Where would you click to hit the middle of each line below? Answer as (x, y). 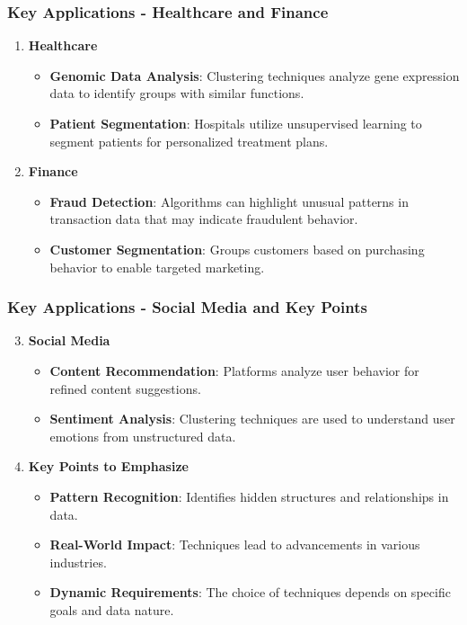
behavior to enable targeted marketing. (157, 267)
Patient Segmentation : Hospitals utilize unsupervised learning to (236, 123)
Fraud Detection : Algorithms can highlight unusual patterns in (229, 201)
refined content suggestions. (125, 388)
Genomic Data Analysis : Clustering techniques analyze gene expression (255, 75)
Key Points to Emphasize (108, 466)
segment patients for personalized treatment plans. (189, 141)
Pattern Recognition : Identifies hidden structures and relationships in (249, 496)
